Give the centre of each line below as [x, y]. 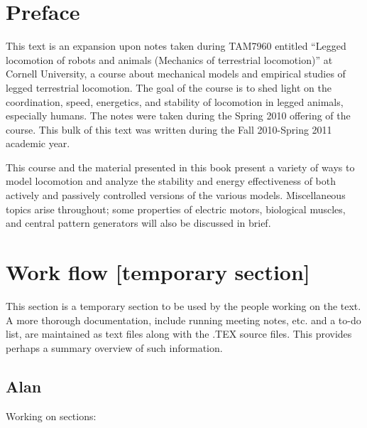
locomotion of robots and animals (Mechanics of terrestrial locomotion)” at [169, 59]
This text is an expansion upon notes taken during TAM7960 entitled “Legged [176, 46]
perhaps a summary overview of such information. [114, 347]
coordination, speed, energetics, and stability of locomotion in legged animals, [175, 101]
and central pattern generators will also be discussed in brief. [138, 223]
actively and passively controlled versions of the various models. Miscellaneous [176, 195]
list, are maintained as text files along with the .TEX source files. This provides [179, 334]
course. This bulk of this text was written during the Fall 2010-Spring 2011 [169, 129]
